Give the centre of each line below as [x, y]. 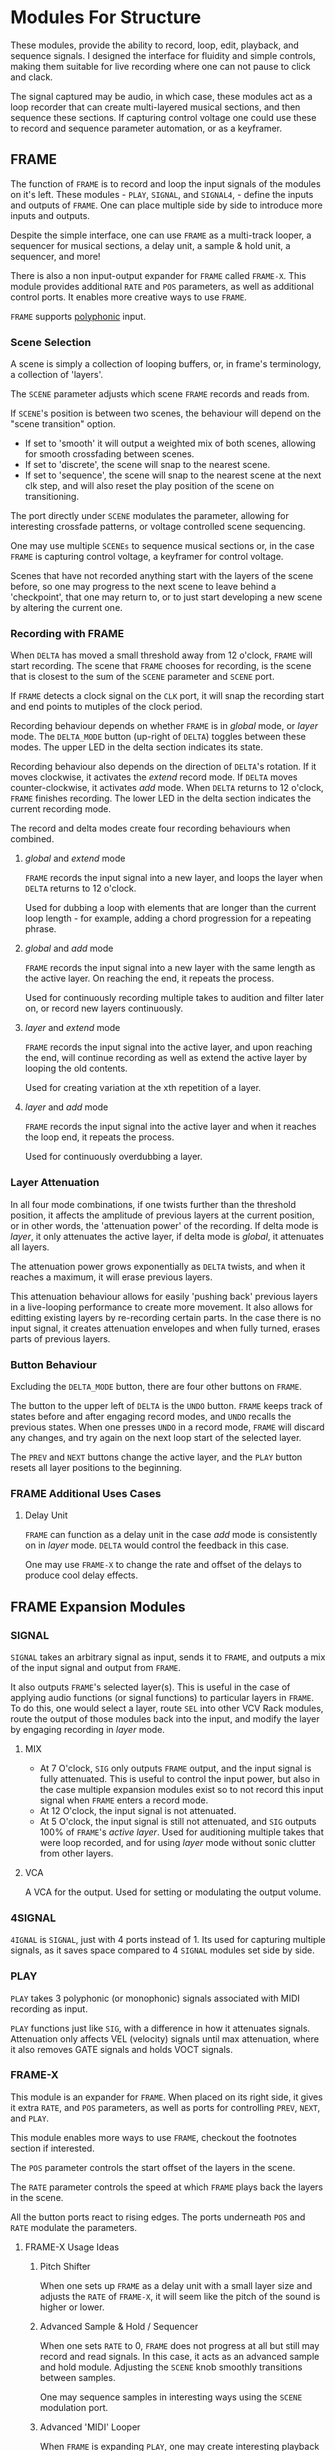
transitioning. [52, 497]
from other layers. [76, 1853]
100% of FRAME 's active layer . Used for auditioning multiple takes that [181, 1832]
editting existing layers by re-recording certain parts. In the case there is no [166, 1317]
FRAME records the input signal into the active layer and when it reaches [170, 1127]
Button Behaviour [53, 1364]
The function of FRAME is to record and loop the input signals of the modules [166, 183]
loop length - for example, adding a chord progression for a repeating [168, 918]
